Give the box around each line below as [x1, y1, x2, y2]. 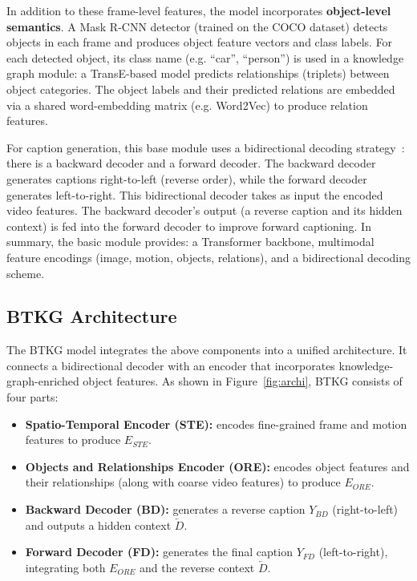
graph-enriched [6, 373, 79, 389]
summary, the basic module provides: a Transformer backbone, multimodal [6, 233, 374, 250]
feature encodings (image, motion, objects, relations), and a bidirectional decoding [6, 248, 411, 265]
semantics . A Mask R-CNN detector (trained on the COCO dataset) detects [6, 18, 388, 34]
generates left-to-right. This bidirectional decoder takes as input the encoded [6, 186, 383, 203]
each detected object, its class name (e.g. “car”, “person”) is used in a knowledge [6, 49, 404, 66]
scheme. [6, 264, 45, 281]
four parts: [6, 389, 59, 405]
